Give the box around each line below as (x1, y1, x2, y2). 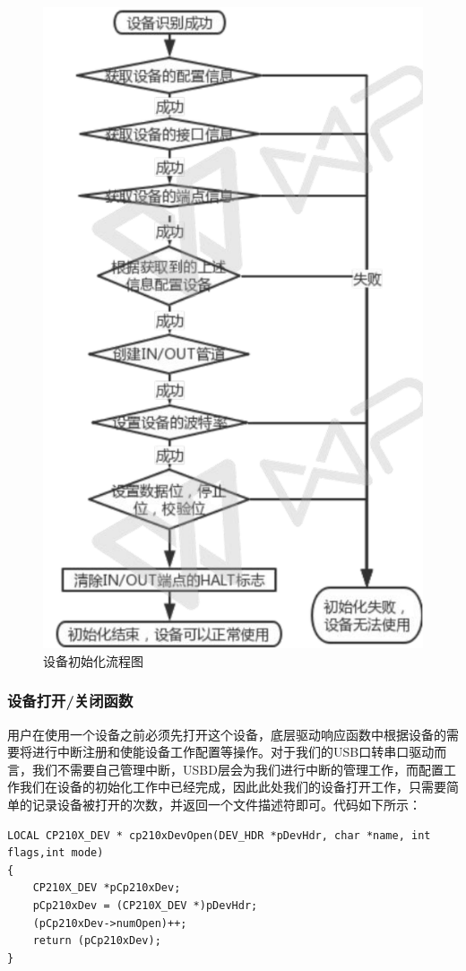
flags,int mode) (7, 846, 104, 860)
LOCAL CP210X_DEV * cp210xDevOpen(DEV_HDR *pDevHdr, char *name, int (7, 828, 431, 842)
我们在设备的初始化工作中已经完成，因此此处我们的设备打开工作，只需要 (19, 777, 446, 796)
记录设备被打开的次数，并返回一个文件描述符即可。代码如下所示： (31, 795, 421, 814)
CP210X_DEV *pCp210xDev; (32, 881, 181, 895)
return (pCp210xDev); (32, 934, 161, 948)
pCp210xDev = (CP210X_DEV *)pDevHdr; (32, 899, 258, 913)
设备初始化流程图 (43, 651, 143, 670)
